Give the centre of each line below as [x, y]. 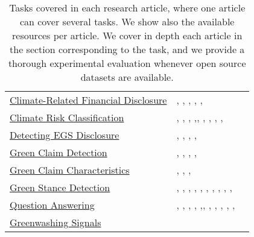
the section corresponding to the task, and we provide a [127, 49]
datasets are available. [127, 77]
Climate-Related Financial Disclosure [88, 100]
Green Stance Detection [60, 187]
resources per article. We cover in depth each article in [127, 35]
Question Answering [52, 205]
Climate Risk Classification [67, 117]
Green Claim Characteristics [70, 170]
